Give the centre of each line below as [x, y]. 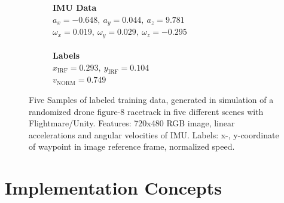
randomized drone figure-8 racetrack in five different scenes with [146, 111]
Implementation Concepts [113, 188]
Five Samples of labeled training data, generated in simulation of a [151, 100]
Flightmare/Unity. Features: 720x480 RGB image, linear [132, 123]
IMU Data [75, 7]
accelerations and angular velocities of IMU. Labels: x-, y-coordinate [154, 134]
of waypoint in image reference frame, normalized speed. [132, 146]
